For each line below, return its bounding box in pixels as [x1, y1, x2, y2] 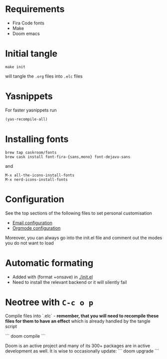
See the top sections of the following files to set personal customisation [5, 210, 152, 216]
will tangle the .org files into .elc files [5, 73, 83, 79]
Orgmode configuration [12, 225, 61, 231]
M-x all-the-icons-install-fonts [5, 173, 75, 178]
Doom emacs [12, 30, 40, 36]
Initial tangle [5, 48, 58, 59]
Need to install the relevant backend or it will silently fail [12, 279, 127, 285]
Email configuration [12, 220, 52, 226]
